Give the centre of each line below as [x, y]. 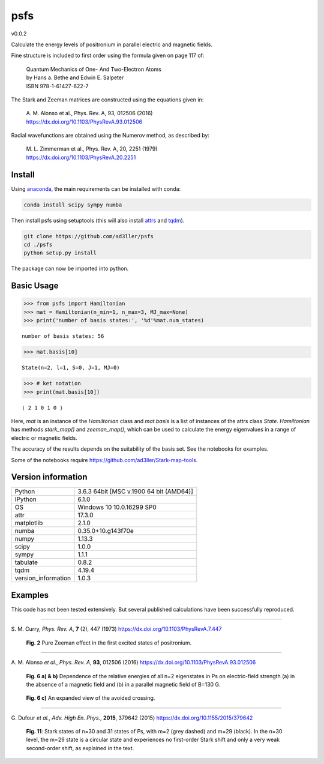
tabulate [26, 562]
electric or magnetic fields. [44, 438]
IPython [26, 499]
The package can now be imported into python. [70, 269]
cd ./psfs [38, 245]
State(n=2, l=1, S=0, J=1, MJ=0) [71, 368]
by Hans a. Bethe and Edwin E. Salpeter [75, 77]
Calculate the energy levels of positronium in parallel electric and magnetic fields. [112, 44]
